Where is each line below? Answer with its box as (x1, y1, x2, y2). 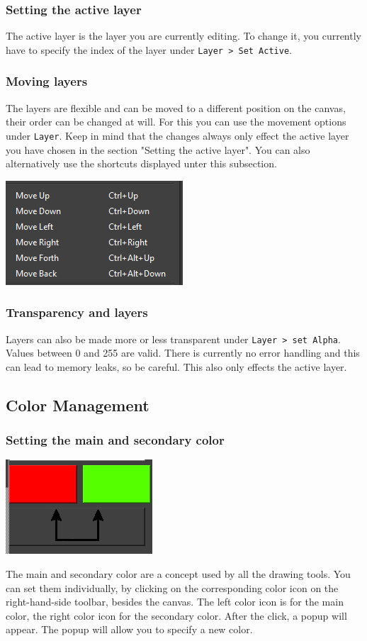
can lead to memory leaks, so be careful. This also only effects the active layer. (6, 359, 347, 374)
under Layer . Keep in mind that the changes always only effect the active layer (6, 128, 349, 143)
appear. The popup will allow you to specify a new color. (6, 622, 253, 637)
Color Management (6, 394, 149, 416)
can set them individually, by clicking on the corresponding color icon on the (6, 580, 339, 595)
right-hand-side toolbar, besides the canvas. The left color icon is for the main (6, 594, 344, 609)
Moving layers (6, 72, 88, 90)
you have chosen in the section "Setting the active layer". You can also (6, 142, 310, 157)
